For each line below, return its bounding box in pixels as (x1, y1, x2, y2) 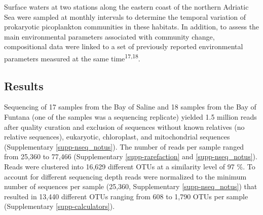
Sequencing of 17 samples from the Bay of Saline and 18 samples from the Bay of (4, 101, 256, 112)
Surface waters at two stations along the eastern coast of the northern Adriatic (4, 2, 249, 12)
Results (4, 78, 44, 93)
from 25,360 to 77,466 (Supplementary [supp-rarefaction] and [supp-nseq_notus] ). (4, 151, 257, 162)
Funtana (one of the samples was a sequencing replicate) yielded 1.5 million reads (4, 112, 257, 122)
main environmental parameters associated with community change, (4, 31, 215, 42)
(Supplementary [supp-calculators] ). (4, 201, 115, 211)
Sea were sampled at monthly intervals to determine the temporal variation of (4, 11, 246, 22)
